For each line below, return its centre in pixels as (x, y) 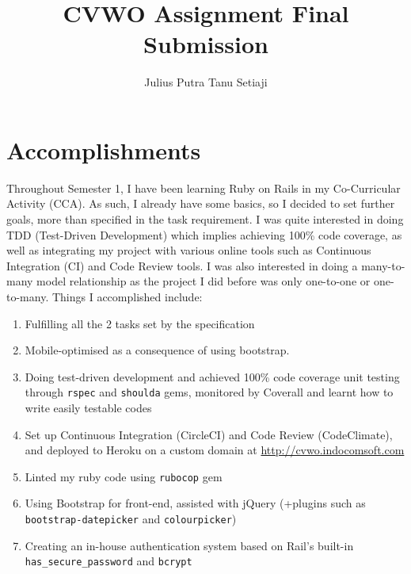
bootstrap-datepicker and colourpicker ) (131, 519)
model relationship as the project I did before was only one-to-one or (204, 281)
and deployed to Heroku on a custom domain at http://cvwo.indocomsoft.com (215, 450)
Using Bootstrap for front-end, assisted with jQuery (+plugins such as (195, 503)
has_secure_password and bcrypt (108, 561)
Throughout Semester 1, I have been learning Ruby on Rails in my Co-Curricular (204, 188)
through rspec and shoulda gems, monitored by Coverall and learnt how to (209, 392)
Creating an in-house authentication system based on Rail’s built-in (189, 545)
